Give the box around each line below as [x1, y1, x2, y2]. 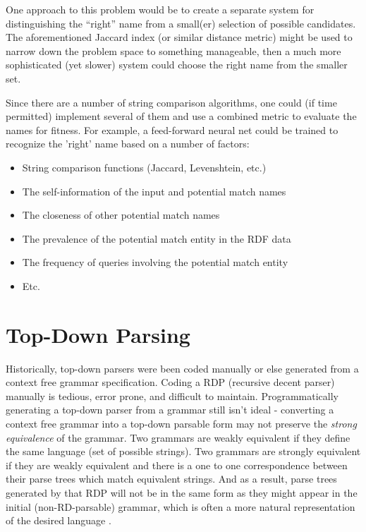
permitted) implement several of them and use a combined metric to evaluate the [6, 109, 357, 123]
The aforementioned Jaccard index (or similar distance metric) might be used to [6, 30, 353, 44]
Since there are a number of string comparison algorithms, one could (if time [6, 95, 337, 109]
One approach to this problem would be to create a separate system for [6, 2, 315, 16]
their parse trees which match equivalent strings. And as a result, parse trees [6, 471, 337, 486]
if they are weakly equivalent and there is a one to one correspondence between [6, 457, 348, 472]
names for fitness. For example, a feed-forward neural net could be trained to [6, 122, 338, 137]
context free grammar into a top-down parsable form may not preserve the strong [6, 416, 357, 430]
